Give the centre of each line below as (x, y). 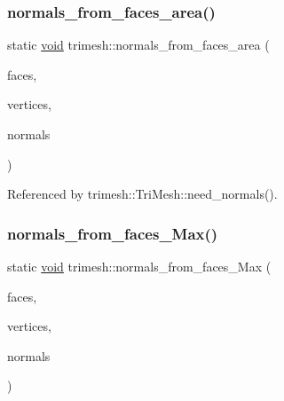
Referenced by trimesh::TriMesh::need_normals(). (142, 194)
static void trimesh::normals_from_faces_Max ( (139, 266)
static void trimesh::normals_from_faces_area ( (138, 45)
